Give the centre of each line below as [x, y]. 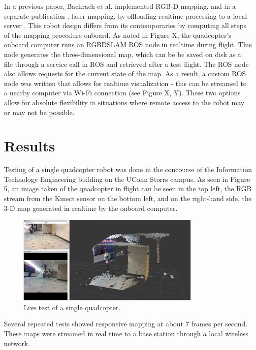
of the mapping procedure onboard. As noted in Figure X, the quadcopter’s [118, 35]
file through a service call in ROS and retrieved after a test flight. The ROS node [126, 64]
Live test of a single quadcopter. [72, 307]
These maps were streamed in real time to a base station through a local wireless [126, 333]
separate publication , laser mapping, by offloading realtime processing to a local [126, 15]
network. [17, 343]
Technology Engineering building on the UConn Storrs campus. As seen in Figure [127, 179]
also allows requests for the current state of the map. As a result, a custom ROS [125, 73]
